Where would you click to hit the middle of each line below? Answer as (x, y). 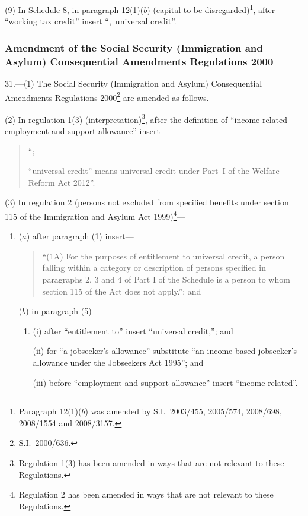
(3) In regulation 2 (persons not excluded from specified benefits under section (147, 202)
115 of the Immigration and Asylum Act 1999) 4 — (95, 215)
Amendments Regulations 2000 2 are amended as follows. (107, 96)
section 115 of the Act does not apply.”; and (122, 291)
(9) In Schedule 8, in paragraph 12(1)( (74, 9)
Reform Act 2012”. (62, 182)
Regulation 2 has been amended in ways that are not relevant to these (146, 494)
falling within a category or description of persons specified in (154, 268)
